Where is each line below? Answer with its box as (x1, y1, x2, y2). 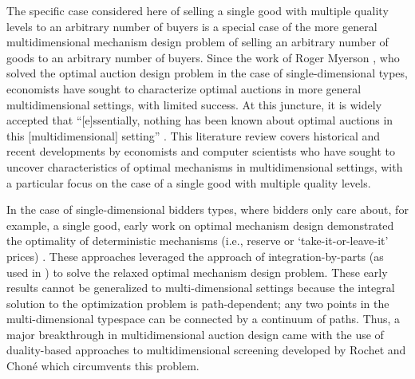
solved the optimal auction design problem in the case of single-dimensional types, (6, 65, 408, 81)
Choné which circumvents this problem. (6, 357, 200, 374)
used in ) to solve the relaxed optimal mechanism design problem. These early (6, 263, 388, 280)
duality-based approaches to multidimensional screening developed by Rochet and (6, 341, 406, 358)
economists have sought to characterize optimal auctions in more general (6, 80, 362, 97)
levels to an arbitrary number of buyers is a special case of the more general (6, 18, 377, 34)
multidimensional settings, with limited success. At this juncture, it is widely (6, 96, 382, 113)
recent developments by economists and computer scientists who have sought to (6, 143, 396, 160)
